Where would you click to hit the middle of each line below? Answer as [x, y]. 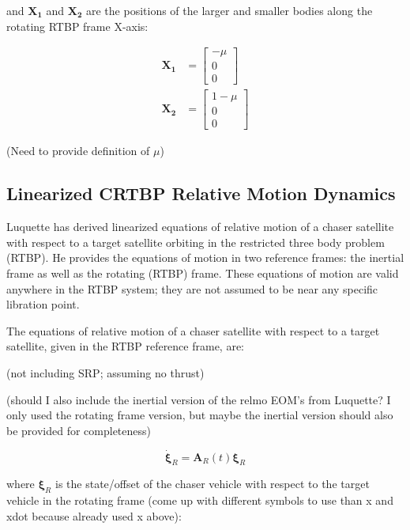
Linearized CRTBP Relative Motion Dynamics [201, 193]
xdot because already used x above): [94, 515]
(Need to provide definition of [78, 151]
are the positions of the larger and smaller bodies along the [229, 10]
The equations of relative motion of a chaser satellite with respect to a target [193, 330]
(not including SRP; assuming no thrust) [105, 372]
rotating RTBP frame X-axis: [77, 26]
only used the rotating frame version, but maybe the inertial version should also [200, 415]
